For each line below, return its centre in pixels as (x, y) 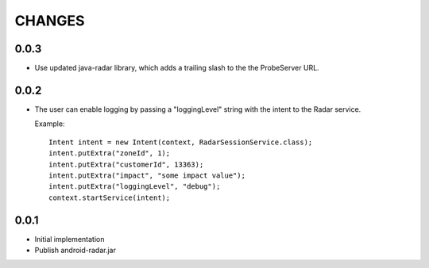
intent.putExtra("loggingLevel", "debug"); (135, 187)
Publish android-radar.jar (75, 250)
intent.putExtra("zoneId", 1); (110, 153)
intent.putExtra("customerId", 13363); (126, 164)
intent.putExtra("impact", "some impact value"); (147, 175)
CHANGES (50, 21)
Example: (50, 124)
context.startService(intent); (110, 197)
